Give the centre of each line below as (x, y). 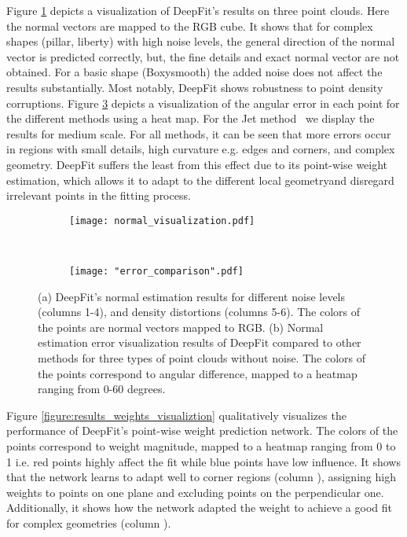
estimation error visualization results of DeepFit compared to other (200, 342)
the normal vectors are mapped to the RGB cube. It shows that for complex (190, 26)
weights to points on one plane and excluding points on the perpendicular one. (195, 492)
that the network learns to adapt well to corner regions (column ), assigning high (201, 477)
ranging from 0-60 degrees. (102, 389)
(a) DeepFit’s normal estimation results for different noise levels (192, 296)
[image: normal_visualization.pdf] (162, 221)
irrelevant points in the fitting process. (99, 195)
